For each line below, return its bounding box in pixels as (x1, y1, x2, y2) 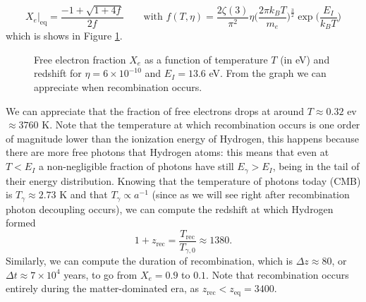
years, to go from (63, 267, 138, 282)
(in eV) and (280, 52, 330, 66)
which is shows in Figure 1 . (6, 28, 123, 43)
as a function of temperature (144, 52, 268, 66)
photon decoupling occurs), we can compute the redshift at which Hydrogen (6, 201, 334, 216)
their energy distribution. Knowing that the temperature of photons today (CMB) (6, 173, 361, 188)
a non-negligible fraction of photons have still (38, 159, 234, 174)
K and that (59, 187, 108, 202)
